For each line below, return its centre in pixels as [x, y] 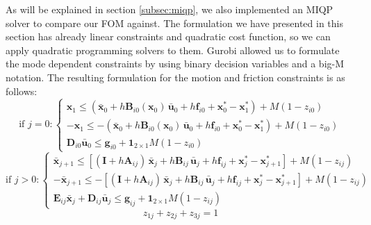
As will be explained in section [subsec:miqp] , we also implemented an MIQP [170, 9]
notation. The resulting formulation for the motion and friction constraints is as [175, 77]
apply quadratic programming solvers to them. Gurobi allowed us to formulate [173, 50]
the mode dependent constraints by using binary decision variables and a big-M [175, 64]
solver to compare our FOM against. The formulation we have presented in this [175, 23]
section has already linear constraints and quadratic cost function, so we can [168, 36]
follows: [22, 91]
